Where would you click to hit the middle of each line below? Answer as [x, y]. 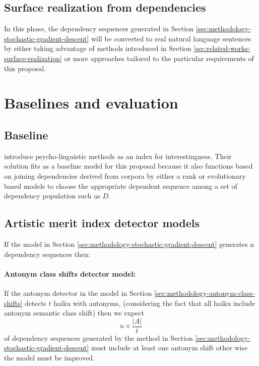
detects [36, 303]
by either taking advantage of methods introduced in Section [98, 48]
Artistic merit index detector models [102, 223]
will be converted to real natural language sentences [171, 38]
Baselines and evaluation [91, 103]
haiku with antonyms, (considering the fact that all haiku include [154, 303]
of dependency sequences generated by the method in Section [99, 337]
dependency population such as [52, 196]
